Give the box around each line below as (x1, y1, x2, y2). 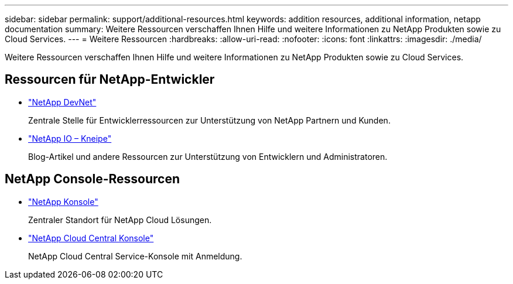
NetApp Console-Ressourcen (5, 172, 180, 187)
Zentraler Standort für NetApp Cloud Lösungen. (28, 214, 212, 225)
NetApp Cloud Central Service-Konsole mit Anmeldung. (28, 251, 242, 261)
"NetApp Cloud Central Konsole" (28, 232, 154, 243)
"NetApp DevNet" (28, 97, 97, 107)
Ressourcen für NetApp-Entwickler (5, 72, 215, 87)
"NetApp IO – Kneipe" (28, 133, 112, 143)
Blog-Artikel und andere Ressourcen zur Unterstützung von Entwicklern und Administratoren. (28, 151, 388, 162)
